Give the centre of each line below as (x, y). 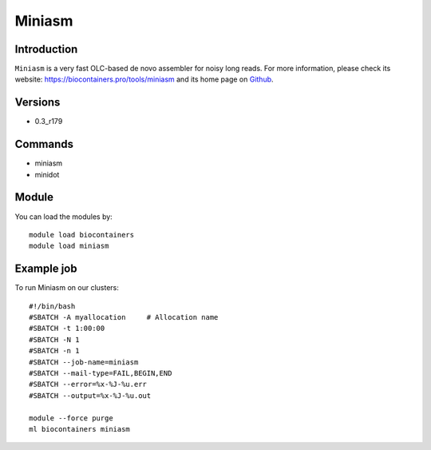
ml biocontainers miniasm (80, 429)
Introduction (46, 49)
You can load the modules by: (64, 217)
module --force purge (71, 418)
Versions (38, 103)
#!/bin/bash (52, 306)
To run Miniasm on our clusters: (67, 288)
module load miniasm (69, 246)
